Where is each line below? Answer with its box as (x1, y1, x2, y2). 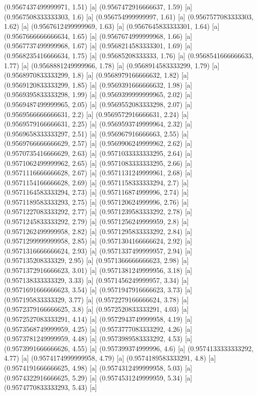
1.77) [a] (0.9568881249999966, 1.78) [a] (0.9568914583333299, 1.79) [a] (4, 60, 220, 70)
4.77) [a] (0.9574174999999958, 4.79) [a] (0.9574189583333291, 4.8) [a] (4, 353, 216, 363)
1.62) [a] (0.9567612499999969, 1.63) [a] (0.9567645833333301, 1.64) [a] (4, 21, 220, 31)
